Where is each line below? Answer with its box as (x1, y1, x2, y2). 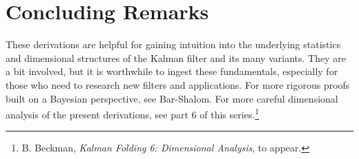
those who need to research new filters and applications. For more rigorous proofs (6, 77, 350, 92)
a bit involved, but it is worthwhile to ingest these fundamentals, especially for (6, 64, 338, 78)
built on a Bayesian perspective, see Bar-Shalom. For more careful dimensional (6, 91, 338, 105)
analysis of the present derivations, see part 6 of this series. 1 (6, 105, 260, 121)
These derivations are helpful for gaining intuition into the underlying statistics (6, 37, 341, 52)
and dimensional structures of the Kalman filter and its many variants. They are (6, 50, 346, 65)
